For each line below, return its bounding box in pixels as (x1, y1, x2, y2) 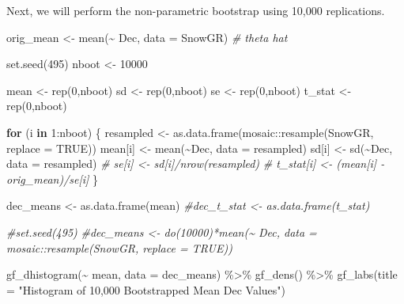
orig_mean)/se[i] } (6, 170, 99, 187)
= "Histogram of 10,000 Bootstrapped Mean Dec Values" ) (6, 281, 286, 298)
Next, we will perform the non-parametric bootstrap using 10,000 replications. (6, 2, 385, 18)
